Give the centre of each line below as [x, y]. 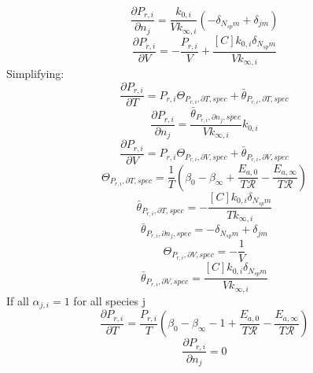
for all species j [109, 300]
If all [18, 300]
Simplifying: [35, 74]
